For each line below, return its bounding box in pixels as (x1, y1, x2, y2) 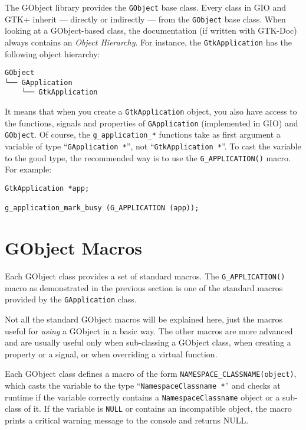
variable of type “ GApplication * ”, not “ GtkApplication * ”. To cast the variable (5, 140, 301, 152)
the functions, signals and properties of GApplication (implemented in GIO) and (5, 116, 298, 129)
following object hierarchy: (5, 47, 100, 60)
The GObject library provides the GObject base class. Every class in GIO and (5, 1, 286, 13)
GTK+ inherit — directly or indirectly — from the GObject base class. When (5, 12, 286, 25)
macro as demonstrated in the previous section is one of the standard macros (5, 281, 283, 294)
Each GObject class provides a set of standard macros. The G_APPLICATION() (5, 270, 285, 282)
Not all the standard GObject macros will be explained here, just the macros (5, 313, 283, 325)
